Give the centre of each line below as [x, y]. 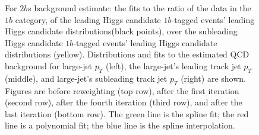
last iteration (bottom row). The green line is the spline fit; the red [127, 113]
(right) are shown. [213, 78]
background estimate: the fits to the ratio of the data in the [143, 8]
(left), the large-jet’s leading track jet [173, 65]
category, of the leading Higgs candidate [88, 19]
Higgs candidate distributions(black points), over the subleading [121, 31]
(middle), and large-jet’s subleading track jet [86, 78]
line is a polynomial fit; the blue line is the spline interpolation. [120, 125]
